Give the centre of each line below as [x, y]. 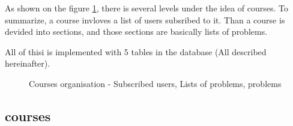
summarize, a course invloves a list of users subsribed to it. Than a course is [145, 19]
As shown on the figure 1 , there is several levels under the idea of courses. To [147, 8]
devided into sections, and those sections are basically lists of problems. [136, 31]
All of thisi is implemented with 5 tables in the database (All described [136, 51]
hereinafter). [28, 63]
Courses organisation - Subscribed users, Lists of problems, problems [155, 83]
